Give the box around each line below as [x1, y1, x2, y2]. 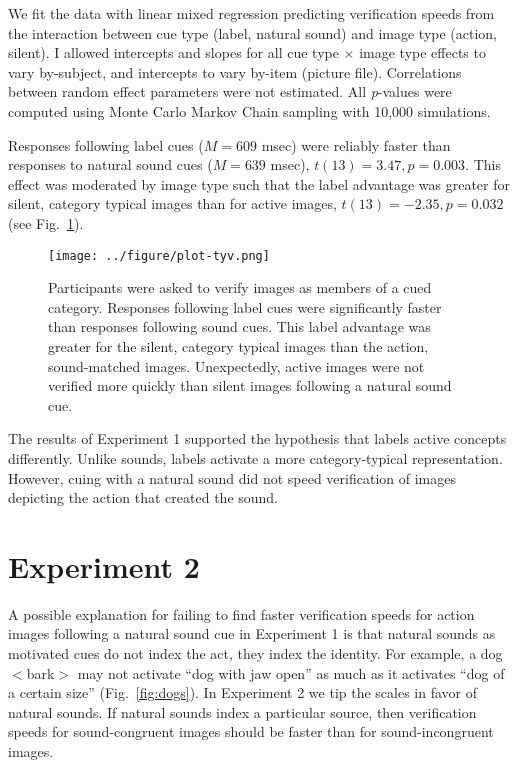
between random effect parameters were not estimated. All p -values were [8, 81, 452, 102]
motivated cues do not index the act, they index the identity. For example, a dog [8, 643, 503, 664]
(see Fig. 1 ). [8, 212, 84, 233]
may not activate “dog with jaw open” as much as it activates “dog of [77, 662, 505, 683]
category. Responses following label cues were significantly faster [48, 296, 442, 317]
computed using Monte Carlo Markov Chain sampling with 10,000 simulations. [8, 100, 491, 121]
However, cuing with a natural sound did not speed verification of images [8, 467, 456, 488]
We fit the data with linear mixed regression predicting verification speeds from [8, 3, 495, 23]
